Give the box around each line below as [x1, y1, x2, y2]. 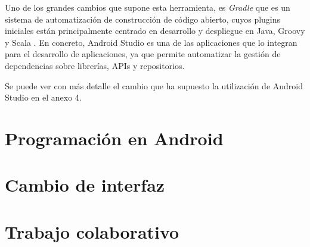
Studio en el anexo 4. [5, 91, 82, 104]
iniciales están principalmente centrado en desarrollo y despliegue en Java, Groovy [5, 24, 305, 37]
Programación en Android [5, 126, 224, 150]
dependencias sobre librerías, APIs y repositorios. [5, 59, 185, 71]
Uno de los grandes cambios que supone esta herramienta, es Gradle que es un [5, 1, 290, 13]
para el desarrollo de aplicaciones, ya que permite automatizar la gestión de [5, 48, 281, 60]
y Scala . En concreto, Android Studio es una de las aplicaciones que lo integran [5, 36, 297, 48]
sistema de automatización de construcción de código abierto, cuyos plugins [5, 12, 281, 25]
